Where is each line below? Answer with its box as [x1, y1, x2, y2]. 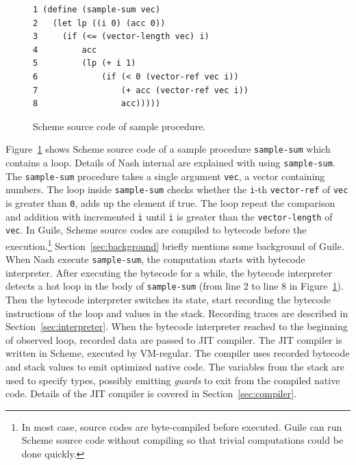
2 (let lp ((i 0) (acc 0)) [33, 18, 166, 28]
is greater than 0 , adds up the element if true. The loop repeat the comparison [5, 195, 335, 210]
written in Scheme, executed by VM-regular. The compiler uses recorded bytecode [5, 346, 350, 360]
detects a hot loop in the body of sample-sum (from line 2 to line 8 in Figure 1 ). [5, 279, 344, 293]
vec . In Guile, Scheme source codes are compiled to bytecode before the [5, 223, 307, 237]
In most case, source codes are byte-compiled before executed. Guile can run [21, 419, 342, 433]
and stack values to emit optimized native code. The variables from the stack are [5, 360, 345, 374]
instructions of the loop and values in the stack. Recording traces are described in [5, 305, 348, 320]
